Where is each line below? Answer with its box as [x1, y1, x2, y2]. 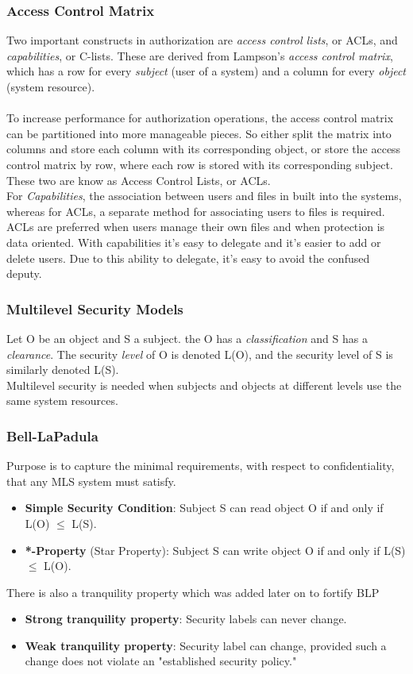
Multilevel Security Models [6, 298, 183, 318]
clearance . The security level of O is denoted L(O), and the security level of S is [6, 345, 393, 362]
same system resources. [6, 392, 118, 409]
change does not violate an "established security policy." [25, 653, 297, 669]
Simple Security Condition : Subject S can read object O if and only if [25, 499, 384, 516]
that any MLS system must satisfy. [6, 472, 176, 489]
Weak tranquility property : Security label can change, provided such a [25, 637, 387, 653]
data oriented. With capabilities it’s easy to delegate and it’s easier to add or [6, 233, 381, 250]
